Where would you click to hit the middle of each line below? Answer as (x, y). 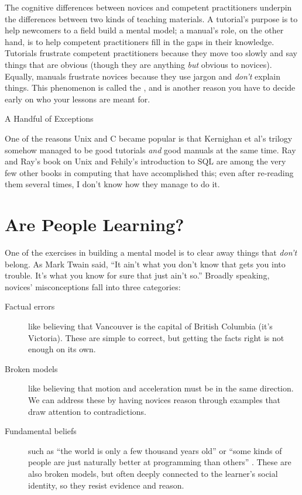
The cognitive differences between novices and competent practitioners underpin (148, 7)
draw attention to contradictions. (87, 411)
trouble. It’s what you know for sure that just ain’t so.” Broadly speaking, (137, 275)
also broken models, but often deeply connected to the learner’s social (153, 473)
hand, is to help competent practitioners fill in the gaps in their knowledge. (140, 41)
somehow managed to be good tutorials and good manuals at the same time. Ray (150, 149)
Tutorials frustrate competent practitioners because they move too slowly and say (151, 53)
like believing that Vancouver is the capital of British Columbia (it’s (150, 326)
